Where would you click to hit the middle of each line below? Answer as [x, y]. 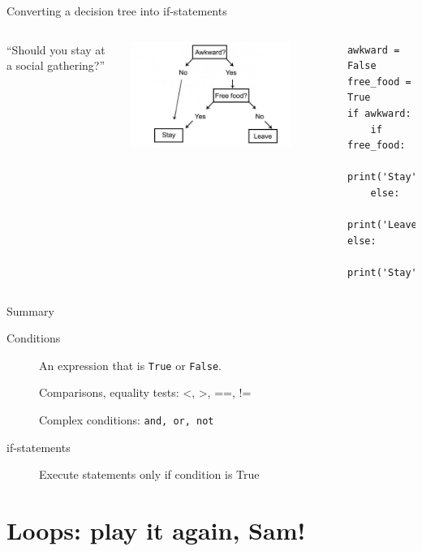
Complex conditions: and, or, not [127, 419]
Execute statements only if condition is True [149, 474]
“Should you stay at [56, 49]
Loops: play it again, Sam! [156, 529]
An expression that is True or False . [130, 365]
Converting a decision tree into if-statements [117, 11]
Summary [30, 310]
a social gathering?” [56, 65]
